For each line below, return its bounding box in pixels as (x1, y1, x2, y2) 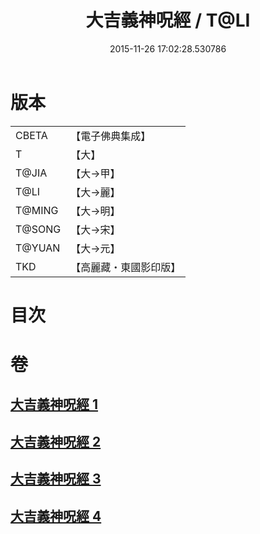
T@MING (15, 203, 59, 217)
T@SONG (15, 222, 62, 236)
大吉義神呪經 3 (10, 471, 102, 488)
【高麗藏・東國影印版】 (70, 260, 182, 274)
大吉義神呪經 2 (10, 433, 102, 450)
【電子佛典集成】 (70, 129, 152, 143)
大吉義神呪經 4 (10, 507, 102, 525)
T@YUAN (15, 241, 61, 255)
